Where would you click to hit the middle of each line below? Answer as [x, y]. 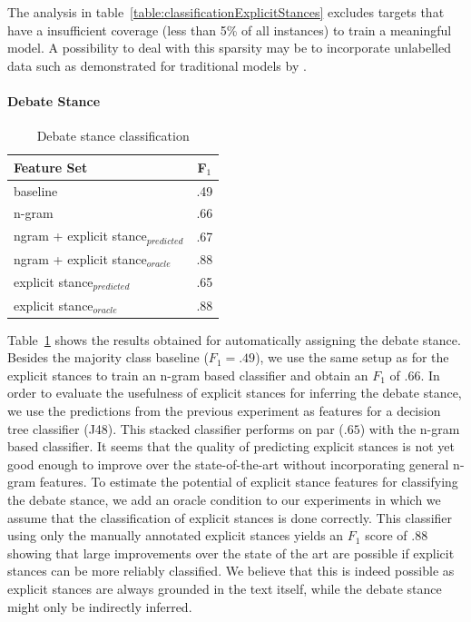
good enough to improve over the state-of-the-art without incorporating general [228, 464]
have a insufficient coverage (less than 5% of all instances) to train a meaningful [230, 30]
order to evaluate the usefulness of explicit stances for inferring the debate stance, [235, 393]
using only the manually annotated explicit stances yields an [176, 535]
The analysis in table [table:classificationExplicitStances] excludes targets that [226, 12]
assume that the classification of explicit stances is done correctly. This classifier [230, 517]
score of [386, 535]
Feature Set [51, 167]
